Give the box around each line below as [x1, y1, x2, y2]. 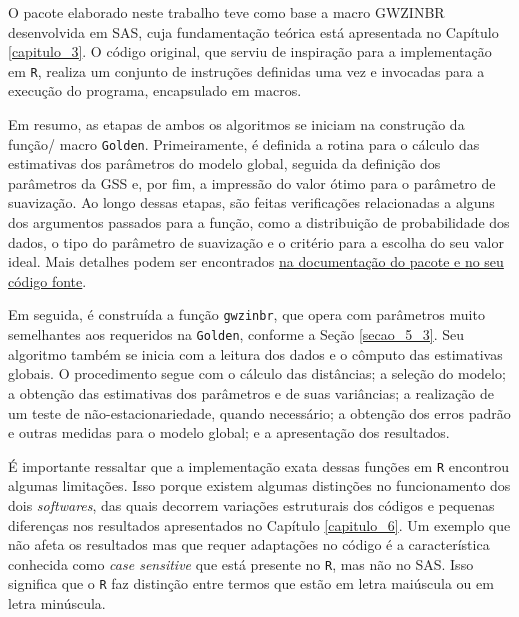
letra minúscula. [8, 593, 106, 614]
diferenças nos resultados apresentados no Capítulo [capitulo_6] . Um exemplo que [8, 514, 511, 535]
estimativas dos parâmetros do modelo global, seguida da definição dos [8, 153, 441, 174]
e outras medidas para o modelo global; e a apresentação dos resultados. [8, 422, 450, 443]
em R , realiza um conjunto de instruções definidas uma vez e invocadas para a [8, 60, 485, 81]
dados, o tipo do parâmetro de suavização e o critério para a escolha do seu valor [8, 231, 504, 252]
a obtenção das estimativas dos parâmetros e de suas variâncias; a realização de [8, 382, 495, 403]
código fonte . [8, 270, 87, 291]
